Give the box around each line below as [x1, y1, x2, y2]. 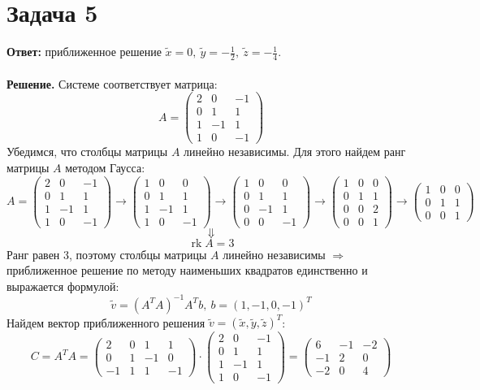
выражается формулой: [6, 277, 119, 294]
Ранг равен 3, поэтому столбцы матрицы [6, 245, 207, 262]
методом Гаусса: [65, 158, 145, 175]
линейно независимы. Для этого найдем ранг [184, 143, 406, 160]
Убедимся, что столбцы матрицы [6, 143, 168, 160]
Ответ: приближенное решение [6, 43, 162, 60]
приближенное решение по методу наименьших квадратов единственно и [6, 262, 368, 279]
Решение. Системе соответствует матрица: [6, 75, 218, 92]
